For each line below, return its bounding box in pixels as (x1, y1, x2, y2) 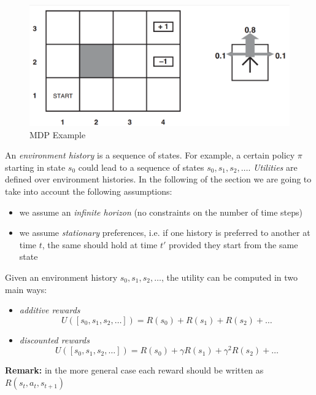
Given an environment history (5, 271, 118, 284)
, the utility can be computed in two (161, 271, 298, 284)
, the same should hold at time (42, 238, 158, 251)
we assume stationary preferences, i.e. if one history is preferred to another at (19, 226, 310, 239)
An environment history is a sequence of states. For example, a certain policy (5, 149, 295, 162)
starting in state (5, 160, 66, 173)
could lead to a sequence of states (78, 160, 204, 173)
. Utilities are (248, 160, 298, 173)
